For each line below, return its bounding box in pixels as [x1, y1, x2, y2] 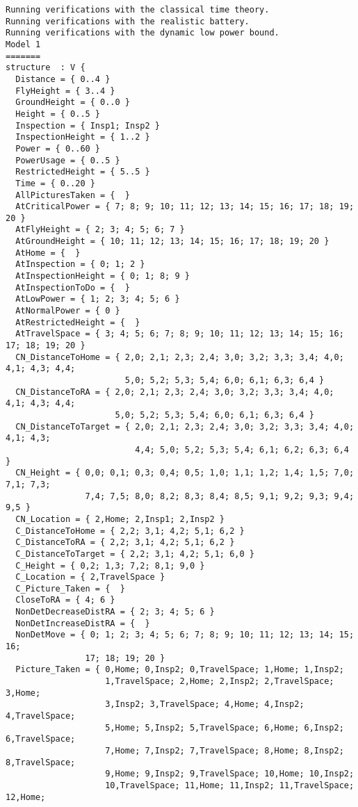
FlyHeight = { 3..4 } [15, 85, 115, 96]
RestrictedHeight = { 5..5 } [15, 167, 150, 177]
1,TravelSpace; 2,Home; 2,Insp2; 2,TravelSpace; [105, 676, 334, 687]
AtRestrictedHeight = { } [15, 317, 140, 327]
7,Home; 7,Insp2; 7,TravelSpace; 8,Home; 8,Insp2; [105, 746, 344, 756]
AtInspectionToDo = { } [15, 282, 130, 293]
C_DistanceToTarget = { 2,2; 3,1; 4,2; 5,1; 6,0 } [15, 548, 254, 559]
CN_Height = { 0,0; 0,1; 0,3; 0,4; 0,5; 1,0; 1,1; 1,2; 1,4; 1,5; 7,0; [15, 468, 355, 478]
